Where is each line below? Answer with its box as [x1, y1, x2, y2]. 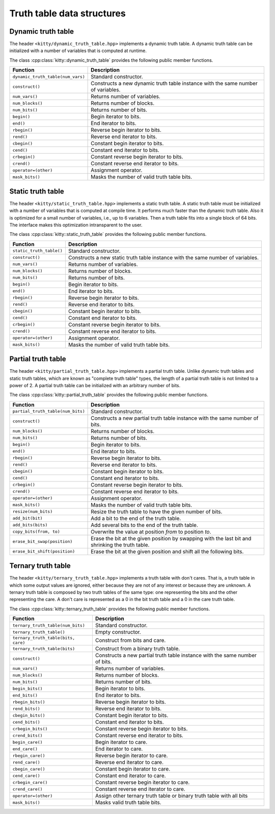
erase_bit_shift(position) [12, 549, 75, 554]
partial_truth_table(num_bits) [12, 409, 85, 414]
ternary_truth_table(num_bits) [12, 623, 85, 628]
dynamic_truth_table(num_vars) [12, 74, 85, 79]
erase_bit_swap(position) [12, 539, 73, 544]
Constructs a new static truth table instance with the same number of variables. [68, 254, 259, 261]
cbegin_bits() [12, 712, 45, 718]
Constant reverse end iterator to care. [95, 785, 185, 793]
